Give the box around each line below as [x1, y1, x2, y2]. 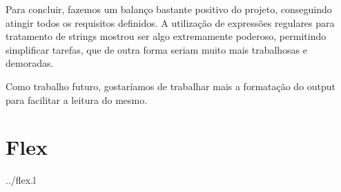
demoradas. [6, 56, 54, 70]
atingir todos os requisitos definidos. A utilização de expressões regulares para [6, 15, 335, 30]
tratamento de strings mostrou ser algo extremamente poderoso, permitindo [6, 29, 327, 43]
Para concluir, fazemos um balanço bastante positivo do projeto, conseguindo [6, 2, 332, 16]
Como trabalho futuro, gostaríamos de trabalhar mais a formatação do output [6, 78, 336, 93]
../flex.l [6, 173, 36, 187]
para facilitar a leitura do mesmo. [6, 92, 148, 107]
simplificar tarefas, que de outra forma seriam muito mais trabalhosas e [6, 42, 308, 56]
